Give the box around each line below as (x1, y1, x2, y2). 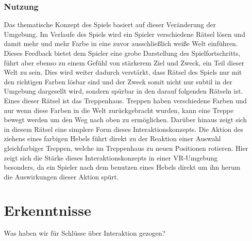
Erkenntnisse (4, 200, 91, 220)
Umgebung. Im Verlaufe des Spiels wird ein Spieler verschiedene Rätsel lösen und (4, 29, 245, 39)
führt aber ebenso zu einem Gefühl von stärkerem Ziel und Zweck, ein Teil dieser (4, 57, 245, 67)
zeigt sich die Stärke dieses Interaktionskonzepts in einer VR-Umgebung (4, 152, 218, 162)
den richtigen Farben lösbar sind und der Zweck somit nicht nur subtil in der (4, 76, 233, 86)
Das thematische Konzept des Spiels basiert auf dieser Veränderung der (4, 19, 216, 30)
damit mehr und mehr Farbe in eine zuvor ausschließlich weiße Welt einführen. (4, 38, 238, 48)
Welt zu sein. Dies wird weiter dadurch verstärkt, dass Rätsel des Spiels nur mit (4, 67, 242, 77)
